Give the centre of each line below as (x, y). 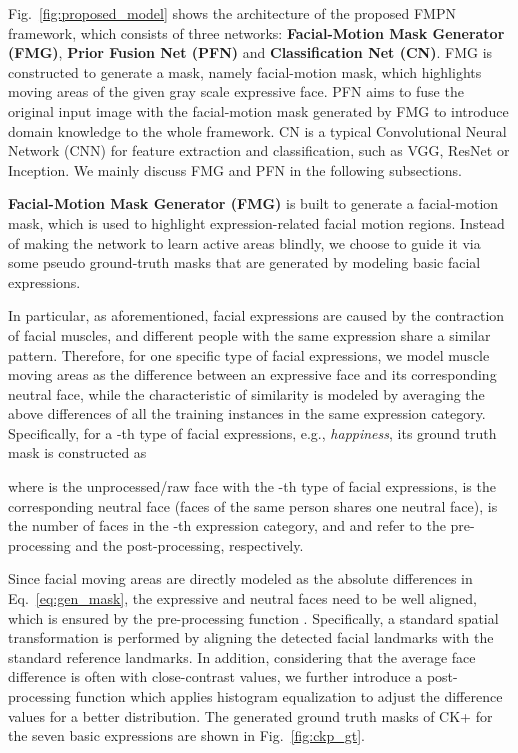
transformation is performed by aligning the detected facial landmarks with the (251, 637)
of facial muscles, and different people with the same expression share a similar (249, 334)
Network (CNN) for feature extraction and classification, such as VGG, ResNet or (259, 150)
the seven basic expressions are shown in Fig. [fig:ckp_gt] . (186, 735)
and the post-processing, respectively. (189, 544)
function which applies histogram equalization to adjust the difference (289, 696)
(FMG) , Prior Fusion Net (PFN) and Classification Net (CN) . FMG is (250, 52)
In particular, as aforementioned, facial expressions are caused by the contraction (256, 315)
